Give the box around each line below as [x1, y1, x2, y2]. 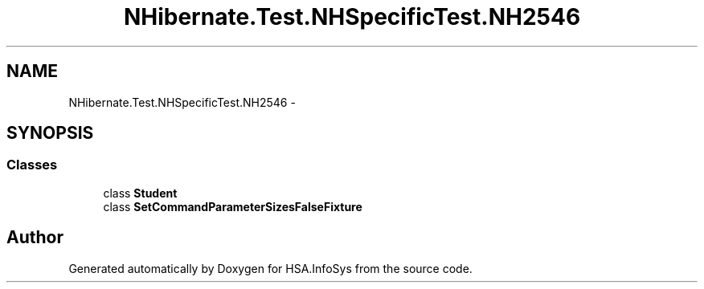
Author [6, 227, 63, 248]
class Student [103, 185, 178, 200]
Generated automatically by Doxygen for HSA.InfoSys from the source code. [68, 261, 473, 275]
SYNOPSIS [6, 123, 94, 144]
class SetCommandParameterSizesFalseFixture [103, 199, 362, 214]
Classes [6, 157, 58, 173]
